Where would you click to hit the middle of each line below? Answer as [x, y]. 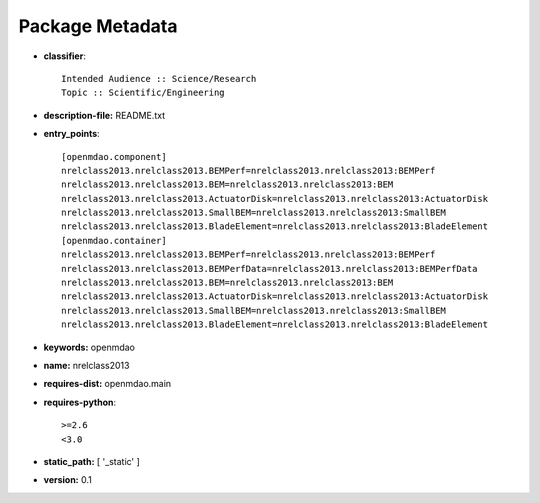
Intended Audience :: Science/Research [159, 78]
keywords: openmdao [89, 347]
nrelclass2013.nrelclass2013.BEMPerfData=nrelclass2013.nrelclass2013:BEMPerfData [269, 268]
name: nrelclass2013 [86, 365]
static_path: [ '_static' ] [91, 461]
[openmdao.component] [114, 156]
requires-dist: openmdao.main [107, 384]
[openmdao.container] [114, 240]
